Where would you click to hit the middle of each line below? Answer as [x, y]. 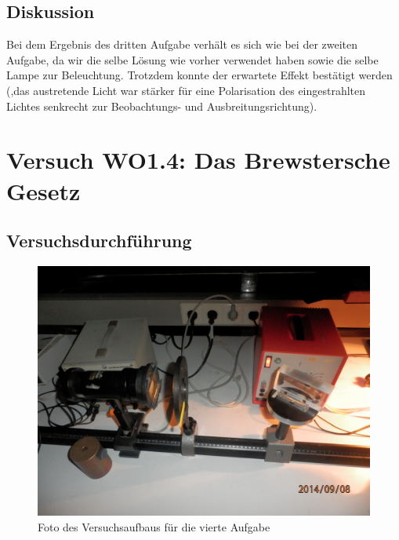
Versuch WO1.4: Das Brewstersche [198, 160]
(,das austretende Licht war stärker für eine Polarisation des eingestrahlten [186, 90]
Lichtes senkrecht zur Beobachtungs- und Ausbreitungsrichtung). [162, 106]
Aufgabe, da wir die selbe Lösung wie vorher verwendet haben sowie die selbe [192, 59]
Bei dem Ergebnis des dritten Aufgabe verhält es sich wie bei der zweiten [182, 44]
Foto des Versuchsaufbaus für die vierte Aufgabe [154, 526]
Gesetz [44, 190]
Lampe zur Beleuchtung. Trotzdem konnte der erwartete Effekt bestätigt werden [199, 75]
